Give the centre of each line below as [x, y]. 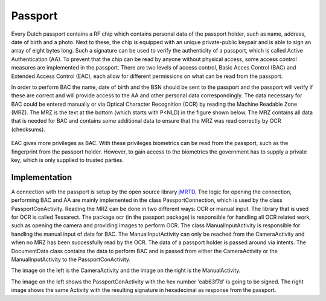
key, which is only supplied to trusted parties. [67, 160]
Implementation [42, 177]
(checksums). [28, 129]
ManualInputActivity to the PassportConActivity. [71, 259]
